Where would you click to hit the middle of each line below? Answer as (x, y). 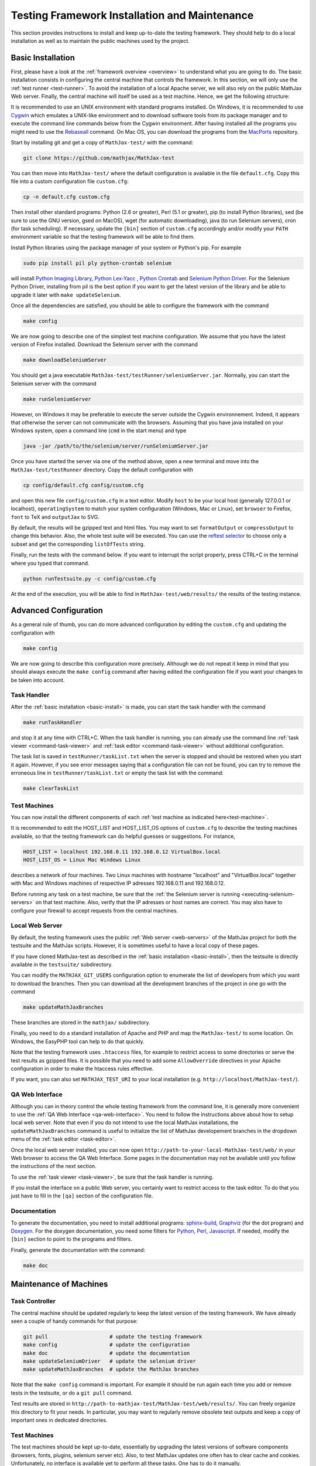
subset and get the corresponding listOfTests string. (78, 544)
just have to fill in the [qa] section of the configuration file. (82, 1196)
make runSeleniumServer (57, 399)
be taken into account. (38, 680)
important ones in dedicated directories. (59, 1420)
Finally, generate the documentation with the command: (78, 1250)
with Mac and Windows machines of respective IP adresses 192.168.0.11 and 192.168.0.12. (118, 883)
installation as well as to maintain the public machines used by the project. (100, 40)
